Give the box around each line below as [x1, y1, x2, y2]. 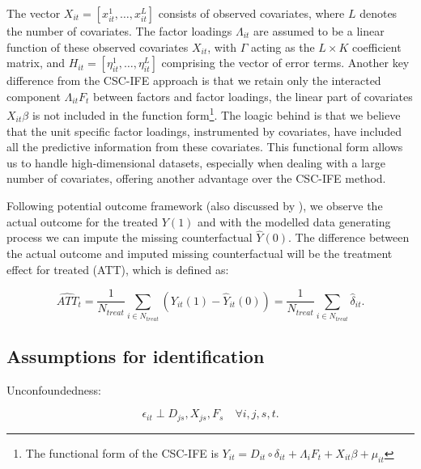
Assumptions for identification [6, 344, 265, 369]
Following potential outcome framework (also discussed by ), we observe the [6, 197, 383, 213]
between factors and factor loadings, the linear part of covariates [93, 87, 413, 104]
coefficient [351, 38, 402, 55]
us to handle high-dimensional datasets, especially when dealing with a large [6, 154, 385, 171]
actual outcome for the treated [6, 213, 159, 230]
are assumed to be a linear [253, 23, 385, 39]
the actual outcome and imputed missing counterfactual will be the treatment [6, 245, 393, 261]
